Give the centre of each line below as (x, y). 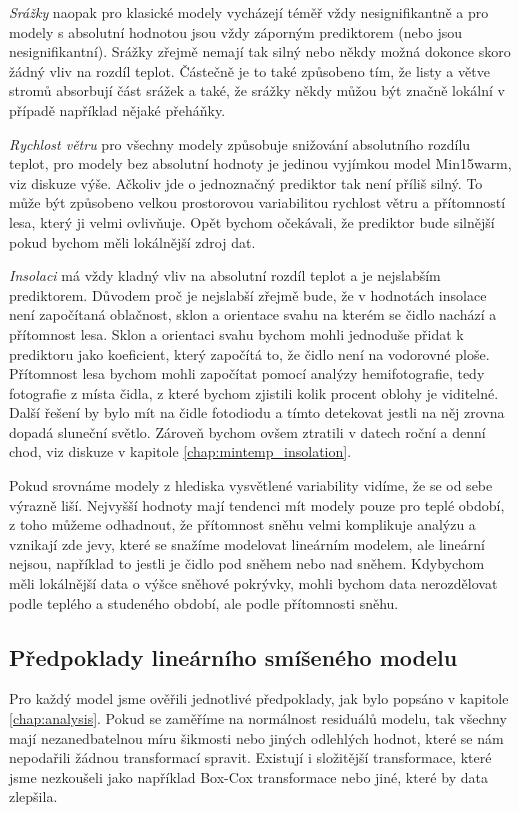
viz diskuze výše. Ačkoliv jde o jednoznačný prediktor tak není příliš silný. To (246, 182)
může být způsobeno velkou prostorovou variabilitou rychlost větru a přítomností (257, 202)
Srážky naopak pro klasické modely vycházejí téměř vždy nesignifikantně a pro (249, 12)
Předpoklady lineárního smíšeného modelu (233, 656)
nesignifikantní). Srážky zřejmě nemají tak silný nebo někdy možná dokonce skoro (260, 51)
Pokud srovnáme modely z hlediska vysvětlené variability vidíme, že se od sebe (251, 485)
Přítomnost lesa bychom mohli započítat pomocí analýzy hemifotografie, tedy (247, 373)
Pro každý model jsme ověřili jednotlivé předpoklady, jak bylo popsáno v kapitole (259, 698)
